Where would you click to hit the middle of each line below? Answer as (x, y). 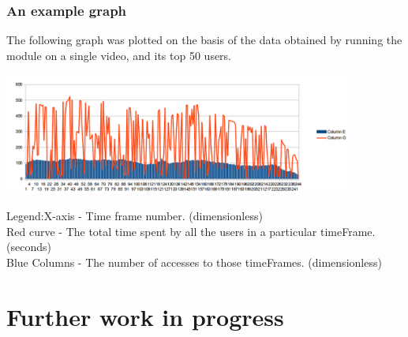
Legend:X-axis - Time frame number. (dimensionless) (135, 216)
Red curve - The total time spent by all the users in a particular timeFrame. (191, 231)
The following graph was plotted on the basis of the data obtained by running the (204, 40)
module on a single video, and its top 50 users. (119, 55)
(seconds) (29, 247)
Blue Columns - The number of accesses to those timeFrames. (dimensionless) (194, 262)
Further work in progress (145, 316)
